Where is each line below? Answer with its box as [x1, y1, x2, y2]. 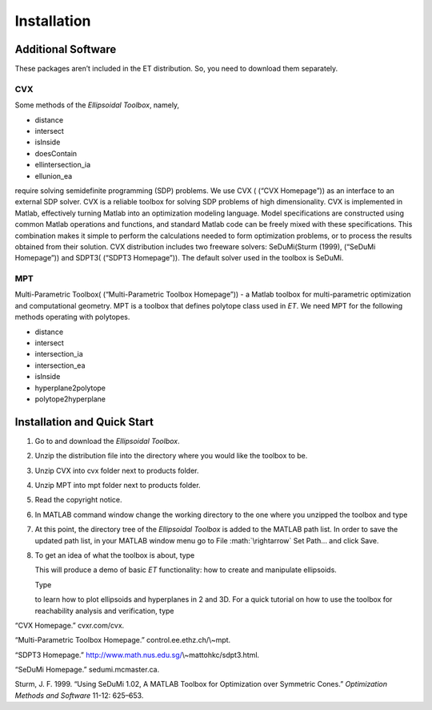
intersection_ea [34, 361, 86, 370]
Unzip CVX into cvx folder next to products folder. [34, 466, 199, 475]
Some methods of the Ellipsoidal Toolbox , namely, [14, 100, 180, 110]
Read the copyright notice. [34, 495, 123, 505]
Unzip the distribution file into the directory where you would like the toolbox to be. [34, 451, 308, 461]
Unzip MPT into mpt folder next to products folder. [34, 481, 201, 490]
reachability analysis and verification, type [34, 606, 174, 615]
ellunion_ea [34, 171, 73, 180]
